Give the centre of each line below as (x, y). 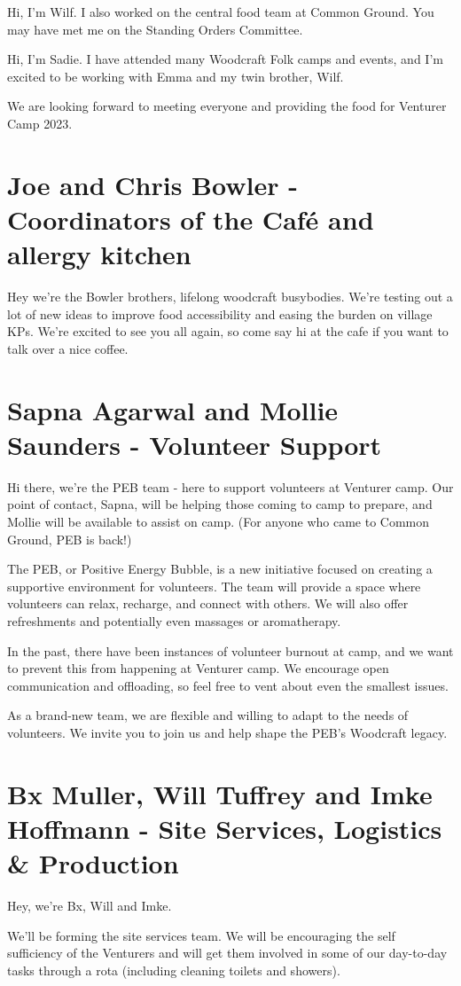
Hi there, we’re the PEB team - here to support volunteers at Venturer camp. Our (230, 486)
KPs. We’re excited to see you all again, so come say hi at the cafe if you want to (228, 331)
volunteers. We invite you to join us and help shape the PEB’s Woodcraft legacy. (227, 732)
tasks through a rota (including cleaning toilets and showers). (174, 970)
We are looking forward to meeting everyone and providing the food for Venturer (227, 106)
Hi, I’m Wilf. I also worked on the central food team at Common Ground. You (221, 12)
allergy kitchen (99, 254)
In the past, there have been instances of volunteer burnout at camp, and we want (230, 650)
